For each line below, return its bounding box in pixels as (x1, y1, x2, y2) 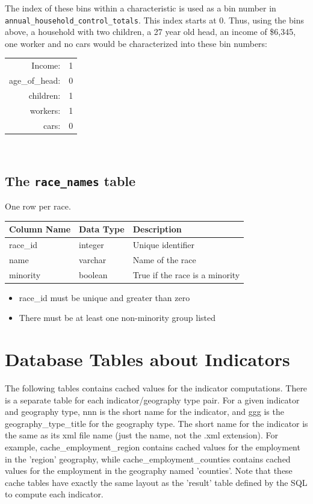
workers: (29, 104, 61, 116)
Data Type (79, 223, 125, 235)
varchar (79, 253, 107, 266)
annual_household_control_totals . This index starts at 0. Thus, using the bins (5, 13, 304, 26)
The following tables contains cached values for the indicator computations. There (5, 382, 308, 394)
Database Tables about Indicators (5, 347, 290, 372)
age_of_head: (9, 74, 61, 87)
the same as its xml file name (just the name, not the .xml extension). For (5, 429, 279, 441)
